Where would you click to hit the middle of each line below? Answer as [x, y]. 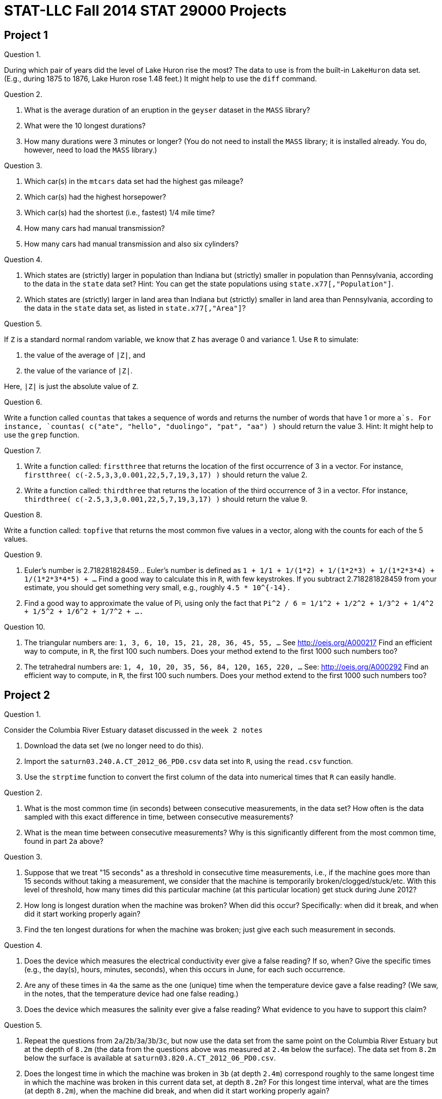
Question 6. [23, 402]
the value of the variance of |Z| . [79, 371]
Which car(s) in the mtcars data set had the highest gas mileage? [134, 181]
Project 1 [26, 35]
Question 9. [23, 555]
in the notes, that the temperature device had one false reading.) [132, 994]
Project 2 [27, 695]
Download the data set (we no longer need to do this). [114, 746]
